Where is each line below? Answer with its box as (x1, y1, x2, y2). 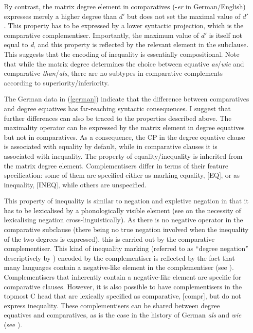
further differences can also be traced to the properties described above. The (4, 113, 232, 123)
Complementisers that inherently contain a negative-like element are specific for (4, 272, 241, 282)
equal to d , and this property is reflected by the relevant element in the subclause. (4, 39, 249, 50)
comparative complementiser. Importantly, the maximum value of (4, 30, 199, 40)
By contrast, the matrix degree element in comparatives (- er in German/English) (4, 1, 246, 11)
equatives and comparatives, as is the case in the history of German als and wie (4, 310, 241, 320)
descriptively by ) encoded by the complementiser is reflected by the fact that (4, 252, 235, 263)
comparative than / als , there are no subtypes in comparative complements (4, 68, 223, 78)
